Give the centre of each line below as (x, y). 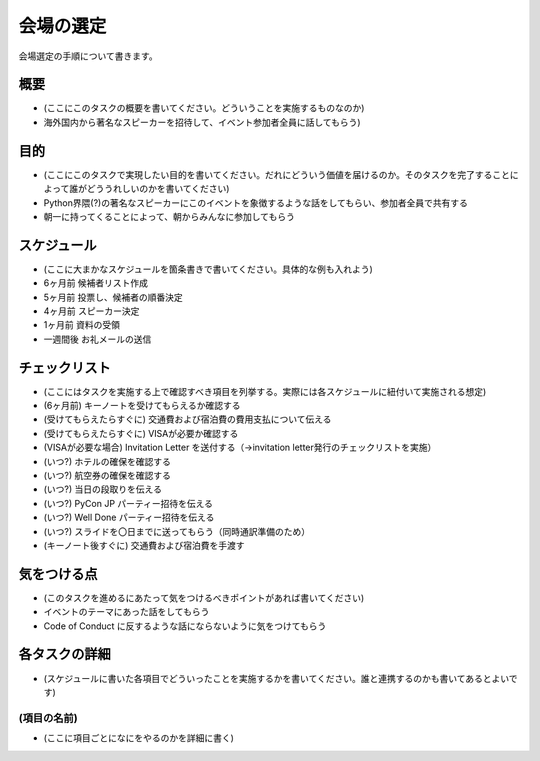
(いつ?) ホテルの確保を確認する (107, 461)
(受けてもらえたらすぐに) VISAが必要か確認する (141, 433)
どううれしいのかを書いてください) (158, 189)
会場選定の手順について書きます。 (88, 56)
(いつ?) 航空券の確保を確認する (107, 476)
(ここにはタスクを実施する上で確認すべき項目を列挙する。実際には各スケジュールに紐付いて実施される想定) (265, 391)
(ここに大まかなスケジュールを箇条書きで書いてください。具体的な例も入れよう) (208, 269)
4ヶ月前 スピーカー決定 (91, 311)
